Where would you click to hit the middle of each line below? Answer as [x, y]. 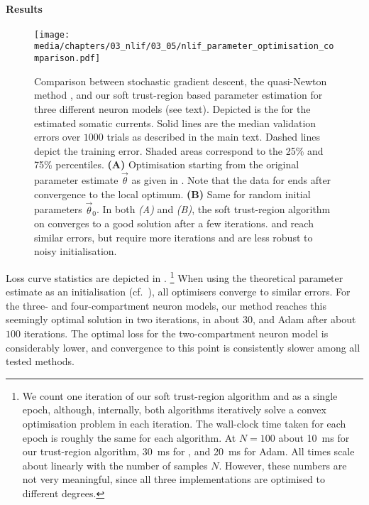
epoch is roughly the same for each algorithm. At [129, 437]
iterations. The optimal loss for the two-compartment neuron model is [176, 333]
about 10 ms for [314, 437]
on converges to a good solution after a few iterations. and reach [174, 223]
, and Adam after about [304, 319]
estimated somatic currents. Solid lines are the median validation [175, 123]
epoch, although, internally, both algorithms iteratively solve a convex [174, 409]
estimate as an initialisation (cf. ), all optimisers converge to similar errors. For [178, 292]
